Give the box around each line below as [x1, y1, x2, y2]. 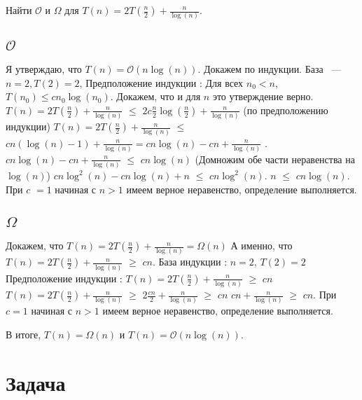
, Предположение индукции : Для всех [79, 75, 244, 90]
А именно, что [230, 238, 293, 253]
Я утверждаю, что [6, 62, 82, 76]
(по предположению [243, 102, 328, 117]
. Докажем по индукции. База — [197, 62, 342, 76]
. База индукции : [152, 254, 228, 269]
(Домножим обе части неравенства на [195, 151, 355, 166]
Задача [6, 368, 66, 396]
